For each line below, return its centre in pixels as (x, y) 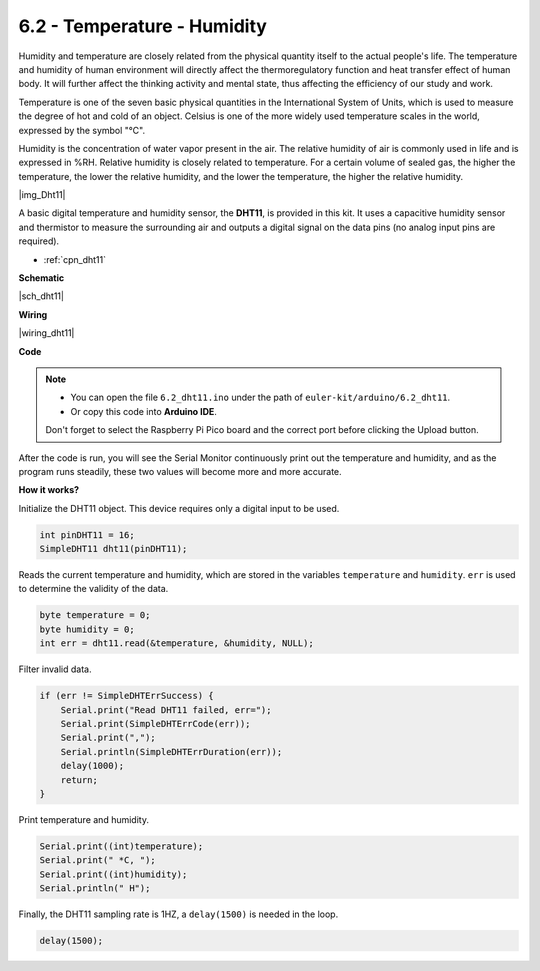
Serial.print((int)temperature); (121, 846)
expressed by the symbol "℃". (81, 130)
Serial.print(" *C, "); (98, 860)
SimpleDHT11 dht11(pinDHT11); (113, 549)
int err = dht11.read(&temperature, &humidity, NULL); (176, 643)
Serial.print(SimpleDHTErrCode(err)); (155, 723)
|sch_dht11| (41, 296)
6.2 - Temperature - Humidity (142, 26)
